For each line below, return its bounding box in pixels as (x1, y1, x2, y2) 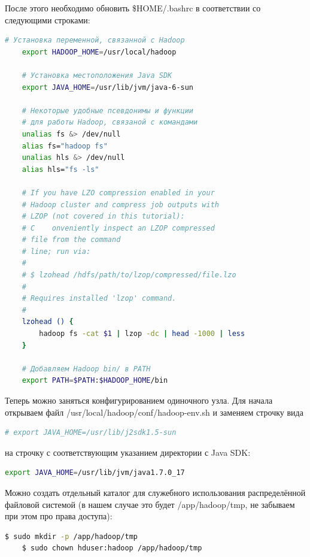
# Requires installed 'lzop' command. (22, 294, 177, 303)
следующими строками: (5, 13, 90, 26)
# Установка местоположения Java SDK (22, 71, 172, 80)
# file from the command (22, 235, 121, 244)
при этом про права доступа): (5, 510, 113, 522)
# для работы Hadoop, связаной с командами (22, 118, 198, 127)
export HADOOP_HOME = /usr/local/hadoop (22, 47, 177, 56)
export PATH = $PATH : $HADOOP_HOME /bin (22, 376, 168, 385)
